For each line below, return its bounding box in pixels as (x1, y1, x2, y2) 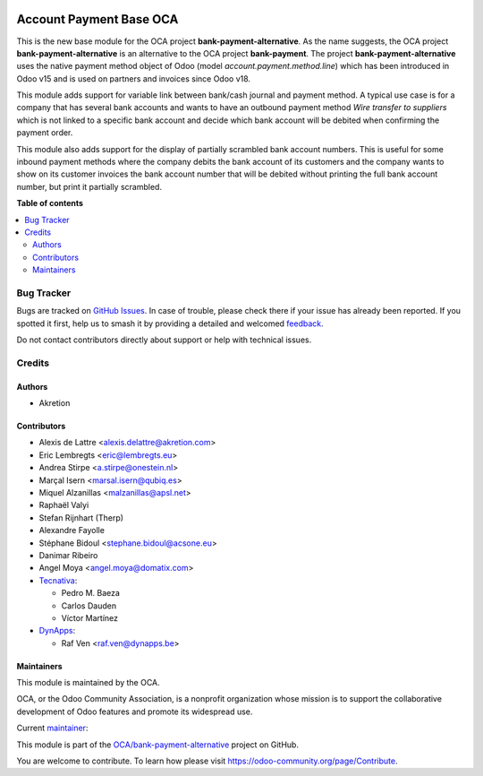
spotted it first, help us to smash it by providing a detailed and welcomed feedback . (16, 318, 324, 329)
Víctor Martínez (61, 612, 119, 623)
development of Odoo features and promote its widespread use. (16, 706, 253, 717)
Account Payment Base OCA (16, 12, 179, 27)
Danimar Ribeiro (38, 549, 98, 560)
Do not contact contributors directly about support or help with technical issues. (16, 334, 312, 345)
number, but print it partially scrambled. (16, 181, 163, 192)
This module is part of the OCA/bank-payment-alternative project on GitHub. (16, 739, 300, 750)
